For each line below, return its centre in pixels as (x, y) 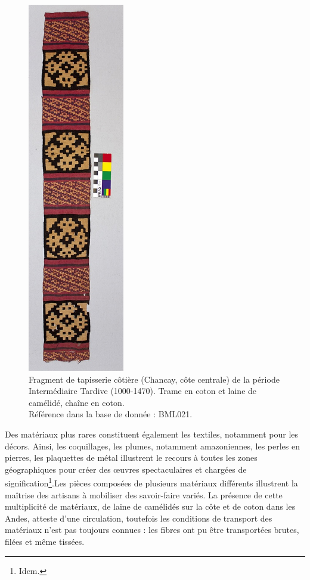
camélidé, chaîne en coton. (77, 402)
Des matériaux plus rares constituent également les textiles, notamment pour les (152, 434)
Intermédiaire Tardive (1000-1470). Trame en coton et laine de (143, 391)
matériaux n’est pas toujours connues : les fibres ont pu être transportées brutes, (152, 530)
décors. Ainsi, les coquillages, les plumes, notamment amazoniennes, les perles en (152, 446)
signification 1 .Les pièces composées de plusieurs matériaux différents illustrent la (151, 482)
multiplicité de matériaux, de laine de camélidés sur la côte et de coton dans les (150, 506)
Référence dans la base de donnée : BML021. (111, 414)
